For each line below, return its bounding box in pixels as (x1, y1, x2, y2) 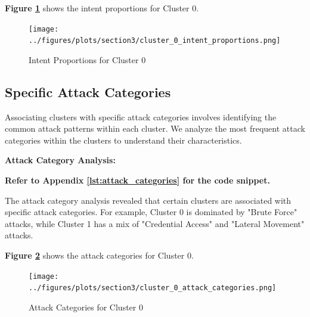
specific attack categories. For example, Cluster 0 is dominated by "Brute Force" (5, 206, 297, 218)
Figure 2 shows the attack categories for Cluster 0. (5, 249, 194, 262)
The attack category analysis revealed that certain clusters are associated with (5, 194, 292, 206)
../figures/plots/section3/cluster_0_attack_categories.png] (29, 284, 277, 293)
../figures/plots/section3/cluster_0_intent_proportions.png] (29, 36, 281, 45)
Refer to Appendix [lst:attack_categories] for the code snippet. (5, 174, 270, 187)
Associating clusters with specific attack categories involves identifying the (5, 110, 277, 123)
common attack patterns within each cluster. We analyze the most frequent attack (5, 122, 305, 135)
